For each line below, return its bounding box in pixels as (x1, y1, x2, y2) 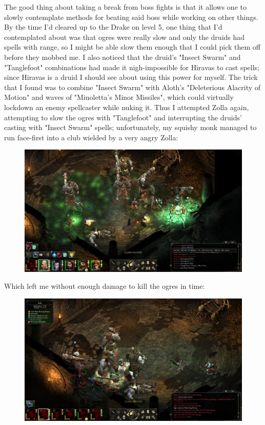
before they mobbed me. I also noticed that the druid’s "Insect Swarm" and (4, 51, 241, 62)
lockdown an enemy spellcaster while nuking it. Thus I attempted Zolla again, (4, 101, 249, 112)
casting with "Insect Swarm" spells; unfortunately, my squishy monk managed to (4, 122, 257, 133)
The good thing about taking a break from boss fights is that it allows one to (4, 2, 247, 12)
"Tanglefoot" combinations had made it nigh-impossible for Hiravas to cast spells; (4, 61, 259, 72)
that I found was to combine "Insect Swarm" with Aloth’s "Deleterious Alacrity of (4, 81, 261, 92)
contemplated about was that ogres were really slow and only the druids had (4, 31, 245, 42)
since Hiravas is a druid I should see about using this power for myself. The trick (4, 72, 258, 82)
